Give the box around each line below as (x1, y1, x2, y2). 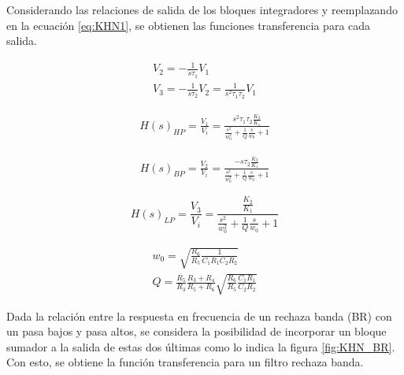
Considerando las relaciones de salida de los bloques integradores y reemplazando (6, 2, 398, 17)
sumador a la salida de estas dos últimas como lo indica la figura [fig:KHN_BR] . (6, 338, 395, 355)
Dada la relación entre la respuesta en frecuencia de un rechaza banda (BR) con (6, 307, 392, 324)
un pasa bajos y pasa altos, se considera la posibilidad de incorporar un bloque (6, 323, 387, 340)
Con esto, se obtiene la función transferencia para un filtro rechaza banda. (6, 354, 364, 370)
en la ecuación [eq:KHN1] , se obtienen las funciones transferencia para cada (6, 17, 371, 33)
